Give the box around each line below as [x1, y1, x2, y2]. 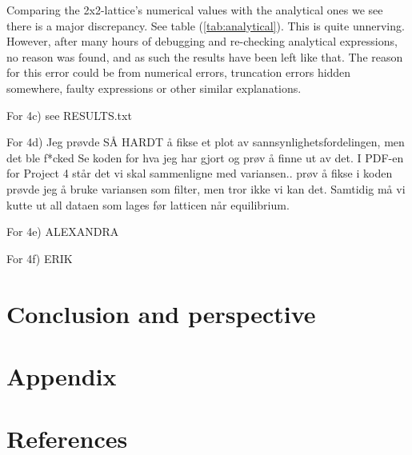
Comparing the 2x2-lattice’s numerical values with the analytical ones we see [6, 2, 383, 18]
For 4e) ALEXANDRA [6, 223, 119, 240]
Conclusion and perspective [6, 297, 316, 329]
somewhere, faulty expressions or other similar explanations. [6, 79, 302, 96]
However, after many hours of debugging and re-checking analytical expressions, [6, 33, 398, 50]
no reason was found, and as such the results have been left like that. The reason [6, 48, 403, 65]
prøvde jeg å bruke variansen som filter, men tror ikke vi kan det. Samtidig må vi [6, 180, 406, 197]
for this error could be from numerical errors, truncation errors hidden [6, 64, 351, 81]
